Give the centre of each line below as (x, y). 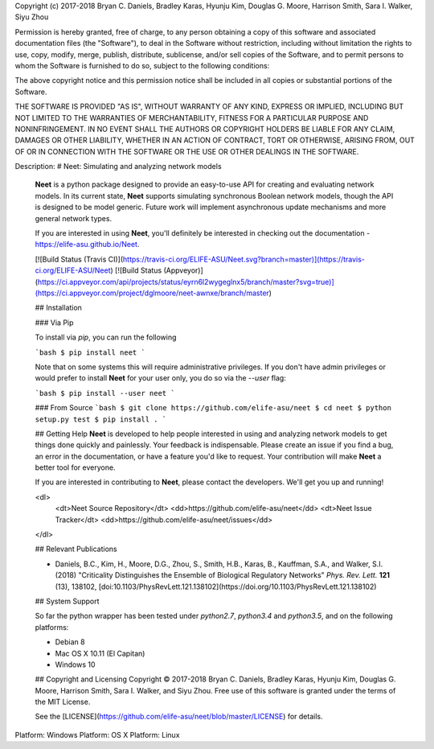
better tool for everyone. (75, 467)
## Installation (58, 308)
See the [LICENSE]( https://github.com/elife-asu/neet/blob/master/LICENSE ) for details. (179, 717)
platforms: (52, 627)
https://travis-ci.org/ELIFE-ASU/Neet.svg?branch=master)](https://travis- (244, 259)
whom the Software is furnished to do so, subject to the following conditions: (142, 65)
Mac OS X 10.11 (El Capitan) (100, 653)
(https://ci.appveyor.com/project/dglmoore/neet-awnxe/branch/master (152, 293)
